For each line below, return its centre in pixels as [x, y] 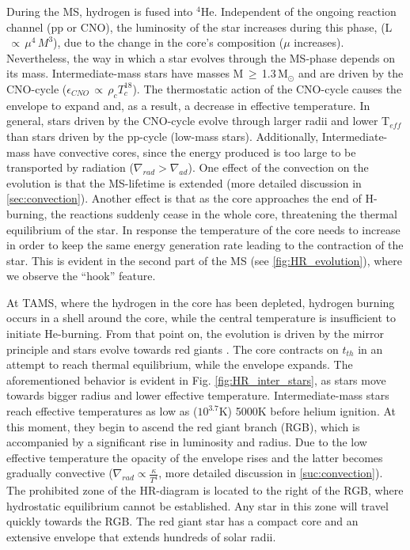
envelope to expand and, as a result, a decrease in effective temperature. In [188, 105]
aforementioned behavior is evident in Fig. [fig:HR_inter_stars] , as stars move [196, 379]
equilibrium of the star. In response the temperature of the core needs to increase [203, 229]
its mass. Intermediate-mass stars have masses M [125, 73]
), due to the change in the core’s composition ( [169, 42]
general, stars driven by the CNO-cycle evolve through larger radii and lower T [198, 121]
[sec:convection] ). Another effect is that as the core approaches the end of [184, 198]
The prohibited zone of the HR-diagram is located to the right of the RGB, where [205, 490]
